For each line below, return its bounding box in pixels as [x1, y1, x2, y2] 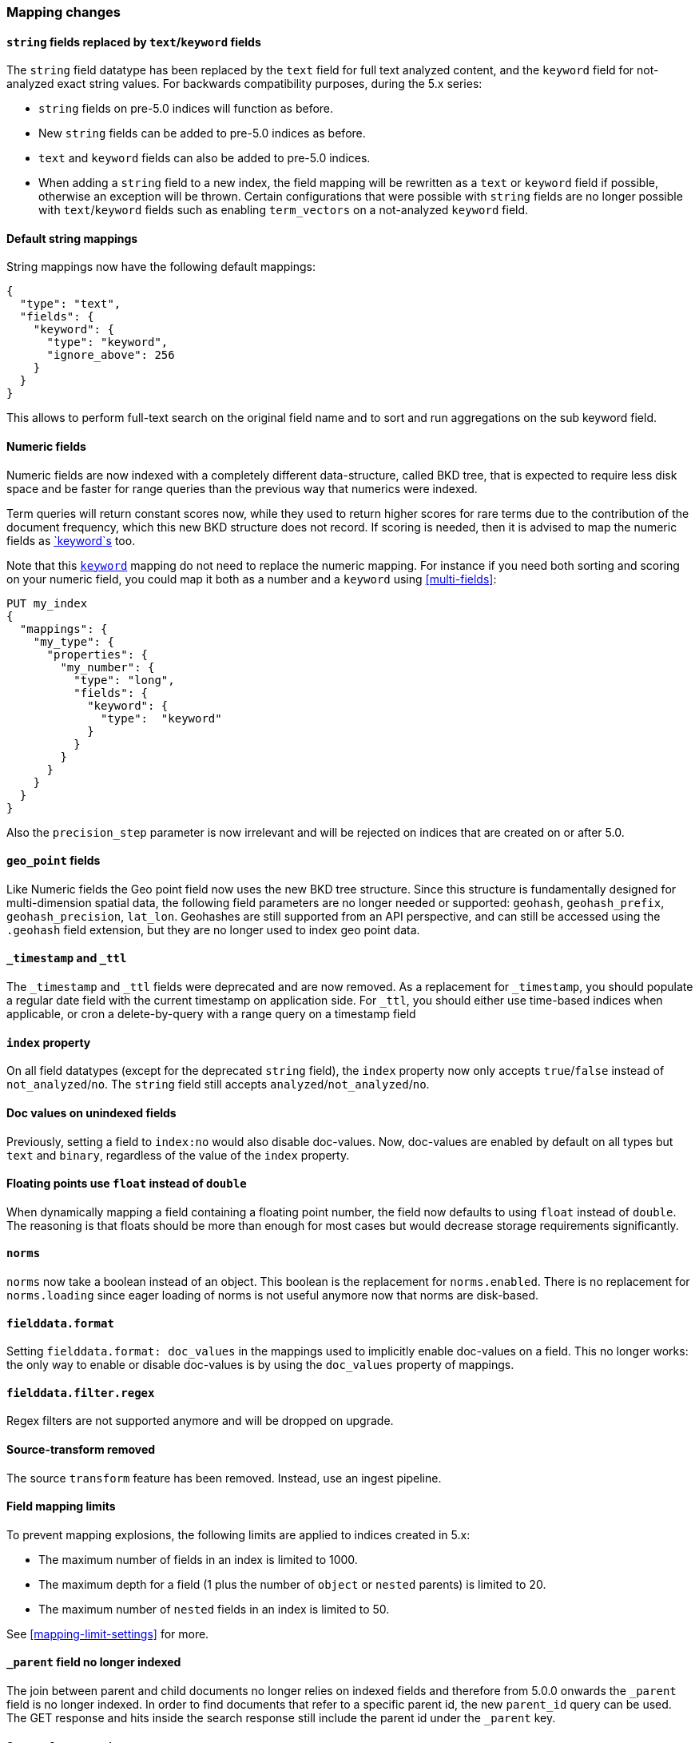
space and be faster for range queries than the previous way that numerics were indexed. [6, 481, 478, 495]
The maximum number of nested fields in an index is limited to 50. [38, 1602, 390, 1616]
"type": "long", [73, 673, 175, 686]
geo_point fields [6, 854, 101, 868]
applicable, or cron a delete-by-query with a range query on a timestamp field [6, 1007, 416, 1021]
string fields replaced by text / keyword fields [6, 34, 261, 49]
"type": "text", [19, 297, 121, 311]
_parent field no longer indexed [6, 1655, 181, 1669]
